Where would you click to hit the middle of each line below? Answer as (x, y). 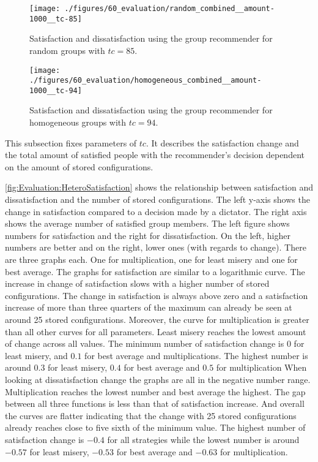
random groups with (67, 50)
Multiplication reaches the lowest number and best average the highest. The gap (155, 391)
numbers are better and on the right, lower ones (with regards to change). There (156, 247)
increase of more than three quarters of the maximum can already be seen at (149, 307)
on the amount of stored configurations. (79, 166)
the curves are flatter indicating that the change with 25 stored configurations (151, 415)
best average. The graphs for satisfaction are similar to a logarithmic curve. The (155, 271)
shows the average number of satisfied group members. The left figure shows (147, 223)
